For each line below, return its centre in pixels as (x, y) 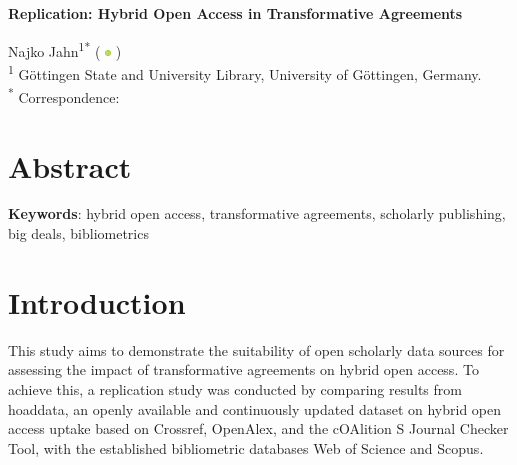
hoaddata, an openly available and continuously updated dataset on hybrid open (255, 408)
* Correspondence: (64, 95)
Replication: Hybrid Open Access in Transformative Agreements (235, 13)
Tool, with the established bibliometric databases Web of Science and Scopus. (246, 447)
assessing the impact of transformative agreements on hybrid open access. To (243, 369)
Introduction (97, 301)
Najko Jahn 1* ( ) (65, 49)
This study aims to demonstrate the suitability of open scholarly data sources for (256, 349)
